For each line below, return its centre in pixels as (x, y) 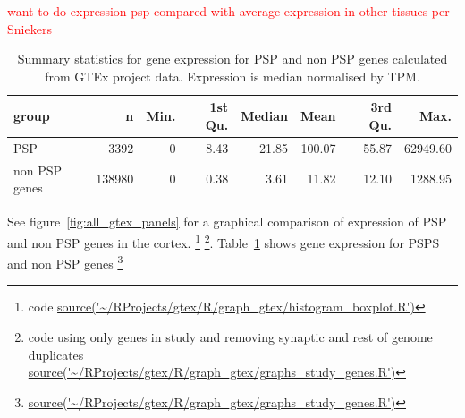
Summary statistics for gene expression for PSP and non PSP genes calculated (232, 59)
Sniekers (30, 28)
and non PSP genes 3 (65, 262)
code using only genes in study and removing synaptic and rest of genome (230, 337)
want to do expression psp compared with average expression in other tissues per (228, 11)
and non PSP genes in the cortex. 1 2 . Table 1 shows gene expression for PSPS (224, 241)
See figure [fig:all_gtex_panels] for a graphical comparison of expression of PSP (227, 222)
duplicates (56, 354)
